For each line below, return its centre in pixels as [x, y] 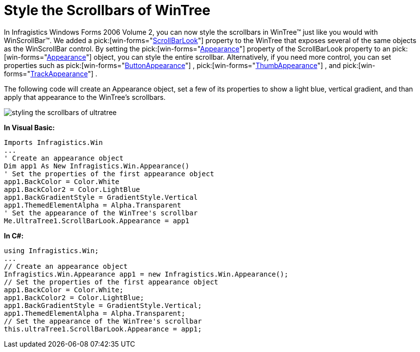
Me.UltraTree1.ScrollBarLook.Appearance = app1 [97, 221]
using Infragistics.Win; [51, 250]
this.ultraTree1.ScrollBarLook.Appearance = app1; [103, 329]
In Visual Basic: [29, 127]
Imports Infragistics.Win [54, 142]
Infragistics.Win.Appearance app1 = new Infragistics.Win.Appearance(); [146, 274]
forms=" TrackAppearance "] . [51, 73]
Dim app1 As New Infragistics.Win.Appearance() [97, 166]
